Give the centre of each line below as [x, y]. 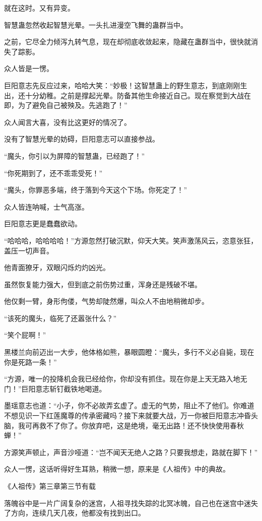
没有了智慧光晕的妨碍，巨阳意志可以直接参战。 [82, 139]
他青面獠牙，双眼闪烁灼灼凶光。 [57, 267]
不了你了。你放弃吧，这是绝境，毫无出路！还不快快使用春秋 [145, 425]
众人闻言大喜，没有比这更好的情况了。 [68, 122]
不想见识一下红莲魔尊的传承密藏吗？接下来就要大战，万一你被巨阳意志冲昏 [127, 415]
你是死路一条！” [30, 362]
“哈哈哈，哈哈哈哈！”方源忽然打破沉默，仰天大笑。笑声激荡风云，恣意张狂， [131, 240]
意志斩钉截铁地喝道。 [71, 388]
